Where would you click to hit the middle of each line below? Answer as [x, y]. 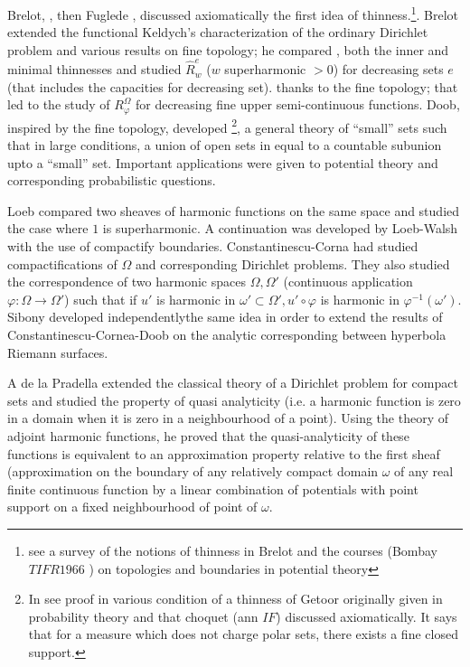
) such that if [101, 299]
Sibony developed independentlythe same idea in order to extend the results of [225, 317]
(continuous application [348, 282]
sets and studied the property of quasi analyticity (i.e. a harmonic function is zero [234, 400]
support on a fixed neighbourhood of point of [132, 507]
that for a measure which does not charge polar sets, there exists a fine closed [243, 634]
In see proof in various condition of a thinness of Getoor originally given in [235, 599]
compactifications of [62, 263]
